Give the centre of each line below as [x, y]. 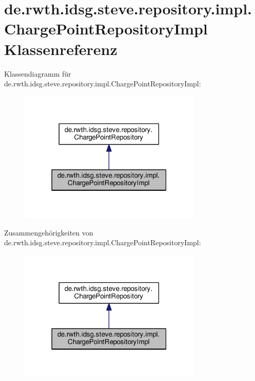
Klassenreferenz [61, 49]
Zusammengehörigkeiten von [49, 232]
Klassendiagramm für [38, 73]
